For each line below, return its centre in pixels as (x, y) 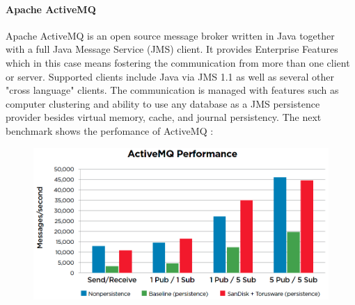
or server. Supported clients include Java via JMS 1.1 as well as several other (170, 76)
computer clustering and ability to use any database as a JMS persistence (163, 103)
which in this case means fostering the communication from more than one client (178, 62)
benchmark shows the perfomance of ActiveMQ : (110, 130)
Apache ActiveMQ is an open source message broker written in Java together (170, 35)
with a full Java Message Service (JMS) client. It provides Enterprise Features (172, 49)
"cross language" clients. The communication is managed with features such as (172, 90)
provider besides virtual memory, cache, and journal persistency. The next (164, 117)
